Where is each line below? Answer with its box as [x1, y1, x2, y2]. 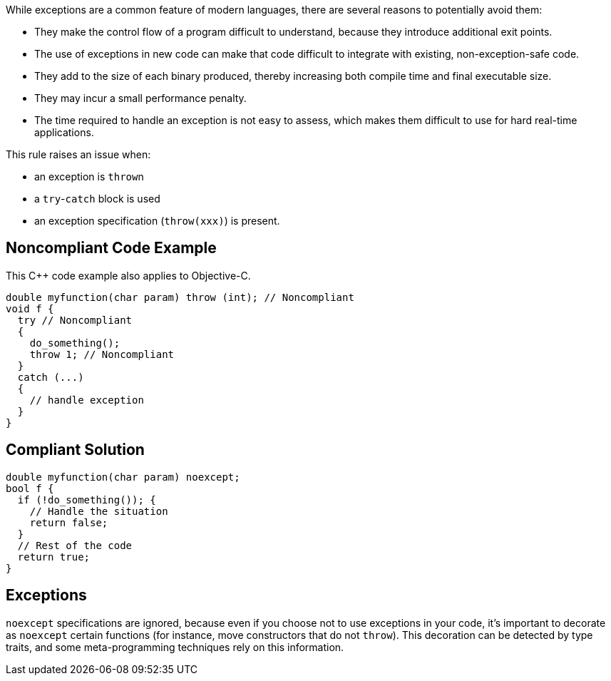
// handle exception [29, 394, 144, 406]
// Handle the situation [29, 505, 168, 517]
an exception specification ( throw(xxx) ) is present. [34, 215, 280, 227]
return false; [29, 516, 108, 528]
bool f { [6, 482, 54, 494]
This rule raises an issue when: [6, 148, 151, 160]
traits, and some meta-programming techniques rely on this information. [6, 640, 344, 653]
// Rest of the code [17, 539, 133, 551]
